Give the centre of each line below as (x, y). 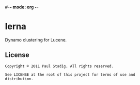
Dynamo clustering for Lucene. (36, 40)
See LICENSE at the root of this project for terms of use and (70, 74)
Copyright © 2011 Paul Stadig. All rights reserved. (59, 66)
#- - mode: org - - (22, 7)
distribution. (19, 79)
